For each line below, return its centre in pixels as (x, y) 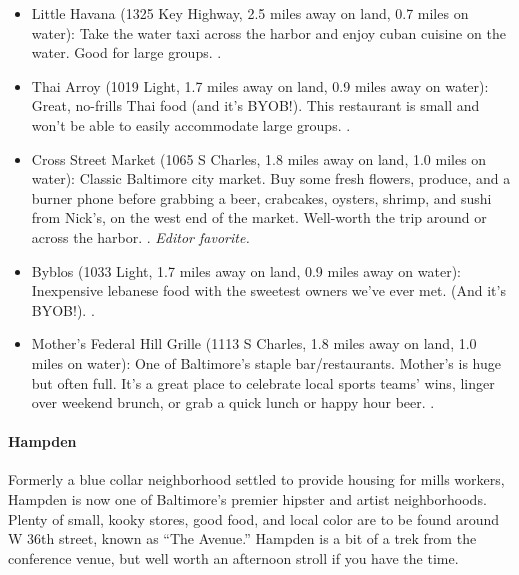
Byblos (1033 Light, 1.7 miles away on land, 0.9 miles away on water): (246, 270)
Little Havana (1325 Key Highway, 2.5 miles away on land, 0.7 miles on (250, 13)
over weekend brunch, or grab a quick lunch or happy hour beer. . (233, 402)
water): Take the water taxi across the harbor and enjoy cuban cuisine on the (268, 32)
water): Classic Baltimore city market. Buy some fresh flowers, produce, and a (271, 178)
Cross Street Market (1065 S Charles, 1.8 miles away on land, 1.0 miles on (259, 158)
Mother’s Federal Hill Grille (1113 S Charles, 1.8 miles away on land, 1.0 (254, 343)
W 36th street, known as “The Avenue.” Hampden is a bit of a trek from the (242, 538)
